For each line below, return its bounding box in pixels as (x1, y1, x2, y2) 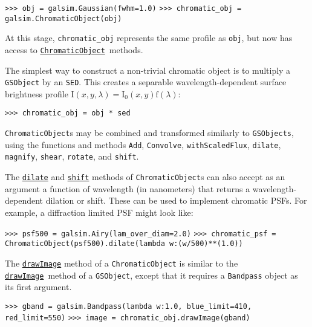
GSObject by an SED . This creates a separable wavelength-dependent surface (5, 76, 287, 88)
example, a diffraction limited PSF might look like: (5, 206, 193, 218)
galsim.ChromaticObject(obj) (5, 14, 122, 23)
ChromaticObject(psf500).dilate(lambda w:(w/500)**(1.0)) (5, 239, 243, 248)
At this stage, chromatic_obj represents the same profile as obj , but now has (5, 31, 293, 44)
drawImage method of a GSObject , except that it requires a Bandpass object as (5, 268, 298, 281)
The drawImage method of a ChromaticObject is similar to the (5, 256, 238, 269)
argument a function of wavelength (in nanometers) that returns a (5, 182, 250, 195)
